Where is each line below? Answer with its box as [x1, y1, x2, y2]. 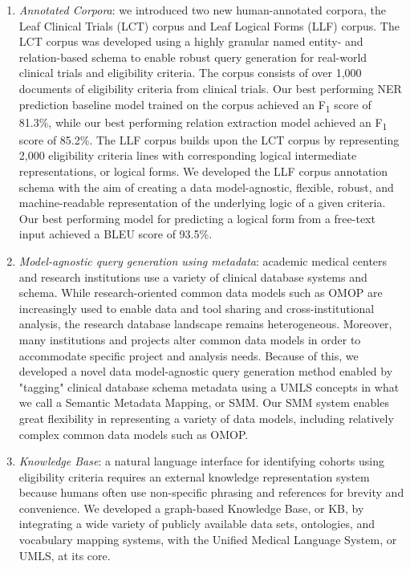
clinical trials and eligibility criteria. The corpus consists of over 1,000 [18, 64, 362, 81]
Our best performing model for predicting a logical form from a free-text [18, 209, 375, 226]
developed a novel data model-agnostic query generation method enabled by [18, 363, 393, 380]
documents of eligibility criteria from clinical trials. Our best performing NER [18, 79, 402, 96]
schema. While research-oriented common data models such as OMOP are [18, 284, 383, 301]
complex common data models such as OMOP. [18, 425, 249, 442]
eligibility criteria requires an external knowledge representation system [18, 468, 370, 485]
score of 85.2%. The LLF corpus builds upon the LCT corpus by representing [18, 131, 400, 148]
